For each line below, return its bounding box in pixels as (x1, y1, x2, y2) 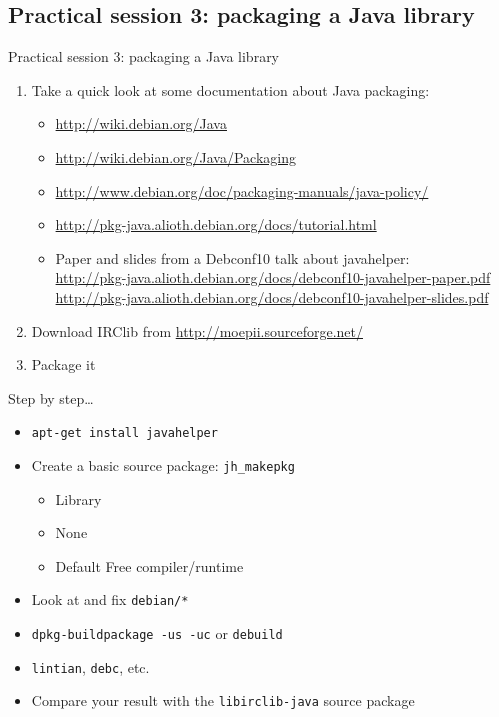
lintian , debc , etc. (31, 656, 150, 677)
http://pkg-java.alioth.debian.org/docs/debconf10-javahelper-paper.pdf (55, 267, 491, 288)
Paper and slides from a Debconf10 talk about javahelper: (55, 247, 410, 268)
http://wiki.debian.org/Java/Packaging (55, 146, 297, 167)
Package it (31, 354, 96, 375)
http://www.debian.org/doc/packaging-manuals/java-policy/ (55, 180, 429, 201)
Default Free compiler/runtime (55, 555, 244, 576)
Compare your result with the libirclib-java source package (31, 690, 415, 711)
